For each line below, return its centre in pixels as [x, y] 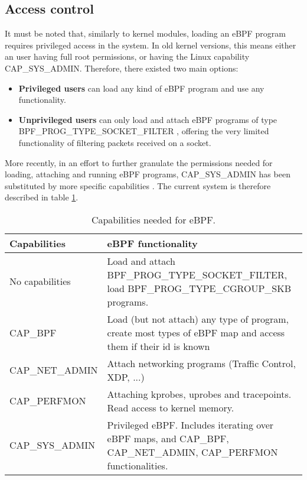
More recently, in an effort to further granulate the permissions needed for [139, 162]
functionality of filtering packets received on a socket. [115, 142]
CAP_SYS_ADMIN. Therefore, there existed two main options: [122, 68]
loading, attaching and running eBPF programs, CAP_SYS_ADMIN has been [148, 174]
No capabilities [40, 281]
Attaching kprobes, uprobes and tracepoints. [199, 394]
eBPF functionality [152, 243]
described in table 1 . [42, 197]
